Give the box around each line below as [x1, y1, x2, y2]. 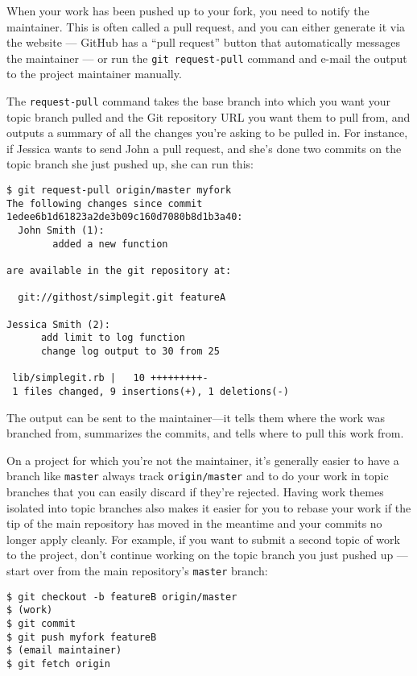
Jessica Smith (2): [6, 318, 110, 330]
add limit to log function [40, 332, 185, 344]
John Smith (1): [18, 225, 105, 237]
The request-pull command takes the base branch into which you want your [6, 93, 390, 110]
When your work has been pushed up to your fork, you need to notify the [6, 2, 370, 19]
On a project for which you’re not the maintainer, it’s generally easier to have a [6, 451, 399, 468]
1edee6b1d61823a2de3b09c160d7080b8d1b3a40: [6, 211, 243, 223]
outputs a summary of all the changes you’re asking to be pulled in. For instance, [6, 124, 408, 141]
